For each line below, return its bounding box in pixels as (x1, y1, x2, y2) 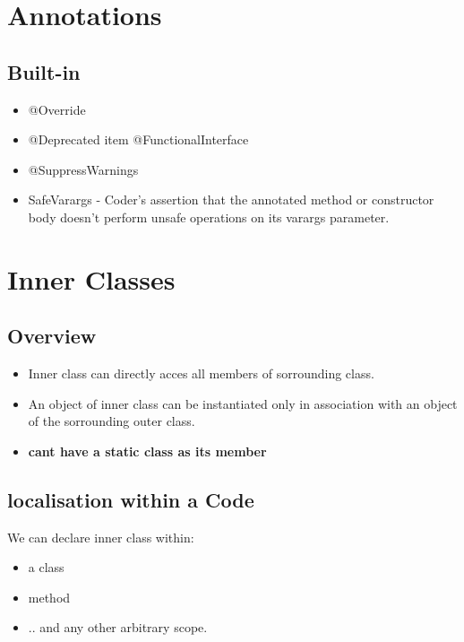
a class (28, 558, 64, 577)
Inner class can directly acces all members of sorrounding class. (28, 364, 374, 383)
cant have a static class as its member (28, 441, 267, 460)
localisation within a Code (7, 485, 254, 513)
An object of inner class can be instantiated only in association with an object (28, 394, 458, 412)
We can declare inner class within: (7, 527, 194, 546)
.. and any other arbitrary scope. (28, 618, 208, 637)
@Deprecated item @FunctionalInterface (28, 130, 249, 149)
